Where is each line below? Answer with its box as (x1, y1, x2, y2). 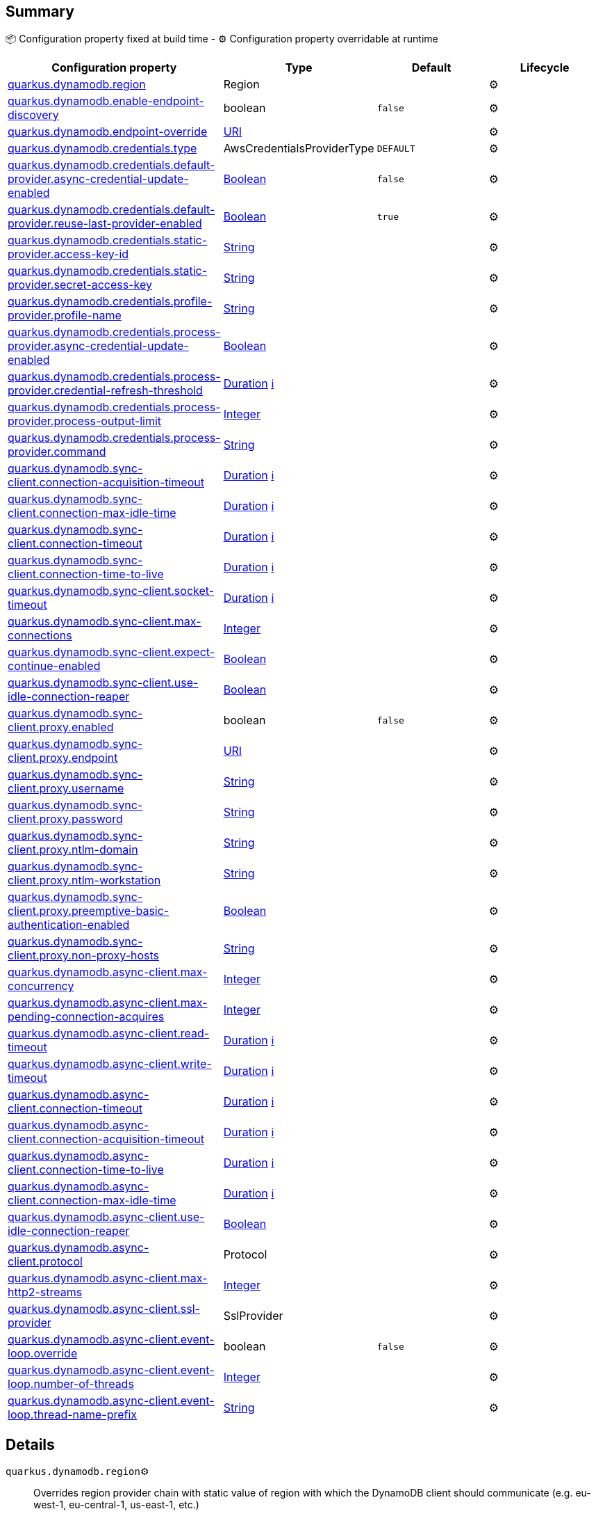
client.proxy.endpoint (8, 751, 118, 765)
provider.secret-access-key (8, 278, 153, 292)
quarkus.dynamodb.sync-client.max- (8, 614, 201, 629)
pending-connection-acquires (8, 1010, 165, 1024)
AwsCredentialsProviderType (223, 141, 374, 156)
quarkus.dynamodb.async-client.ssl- (8, 1302, 200, 1316)
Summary (6, 3, 74, 20)
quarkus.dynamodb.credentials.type (8, 141, 197, 156)
